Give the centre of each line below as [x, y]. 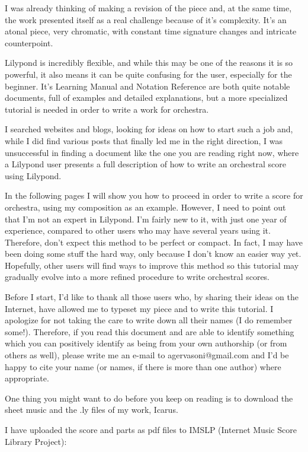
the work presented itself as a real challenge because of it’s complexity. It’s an [146, 19]
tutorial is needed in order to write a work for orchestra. [107, 109]
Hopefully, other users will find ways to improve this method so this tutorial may [152, 265]
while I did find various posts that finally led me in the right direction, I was [144, 140]
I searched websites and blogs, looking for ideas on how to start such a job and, [149, 129]
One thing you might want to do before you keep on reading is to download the [149, 398]
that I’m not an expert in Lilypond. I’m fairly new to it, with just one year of [146, 219]
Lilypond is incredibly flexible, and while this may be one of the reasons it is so [149, 63]
